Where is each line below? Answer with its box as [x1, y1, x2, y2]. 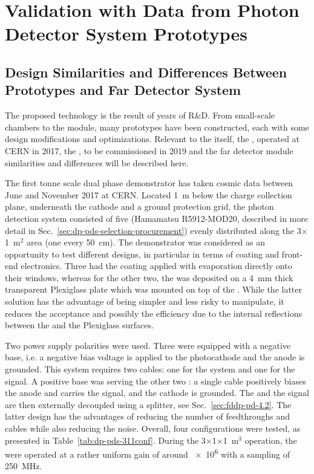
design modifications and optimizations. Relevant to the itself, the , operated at [5, 132, 300, 145]
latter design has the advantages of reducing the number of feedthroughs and [5, 410, 290, 423]
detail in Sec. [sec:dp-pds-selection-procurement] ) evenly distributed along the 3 [5, 224, 301, 236]
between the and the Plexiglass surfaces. [5, 319, 154, 331]
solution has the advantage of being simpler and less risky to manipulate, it [5, 295, 284, 308]
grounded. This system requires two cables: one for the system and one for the [5, 363, 295, 375]
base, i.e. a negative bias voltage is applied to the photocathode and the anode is [5, 351, 305, 363]
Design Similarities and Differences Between [5, 62, 287, 81]
